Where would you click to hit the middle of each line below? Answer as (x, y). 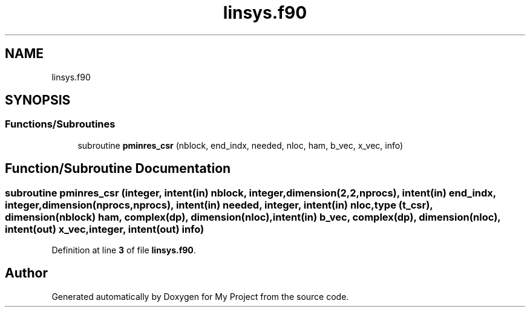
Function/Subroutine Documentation (118, 169)
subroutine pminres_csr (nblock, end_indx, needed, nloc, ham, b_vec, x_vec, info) (240, 145)
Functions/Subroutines (60, 124)
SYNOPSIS (38, 100)
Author (26, 273)
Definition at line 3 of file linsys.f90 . (124, 250)
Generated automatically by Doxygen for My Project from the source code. (200, 296)
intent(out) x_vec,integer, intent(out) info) (105, 229)
